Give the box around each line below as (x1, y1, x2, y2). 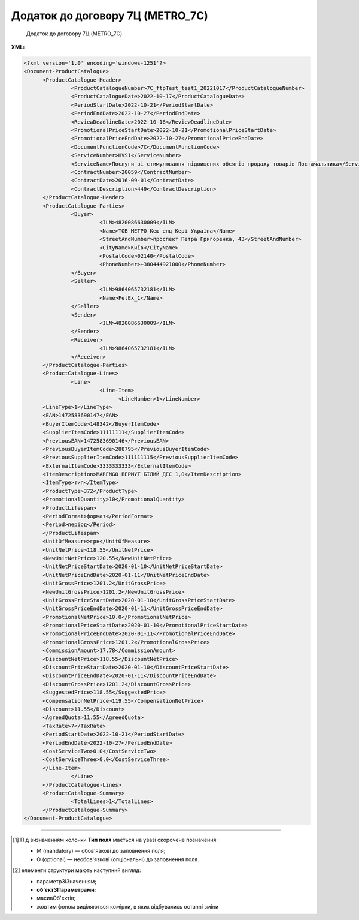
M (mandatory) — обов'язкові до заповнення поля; (36, 847, 166, 855)
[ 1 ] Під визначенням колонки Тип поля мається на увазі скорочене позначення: (13, 837, 218, 844)
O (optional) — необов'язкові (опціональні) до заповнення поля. (36, 855, 200, 863)
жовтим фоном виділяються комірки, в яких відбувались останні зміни (36, 903, 219, 910)
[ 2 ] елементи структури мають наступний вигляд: (13, 867, 141, 874)
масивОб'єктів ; (36, 894, 76, 902)
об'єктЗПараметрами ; (36, 886, 96, 894)
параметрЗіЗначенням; (36, 877, 97, 885)
